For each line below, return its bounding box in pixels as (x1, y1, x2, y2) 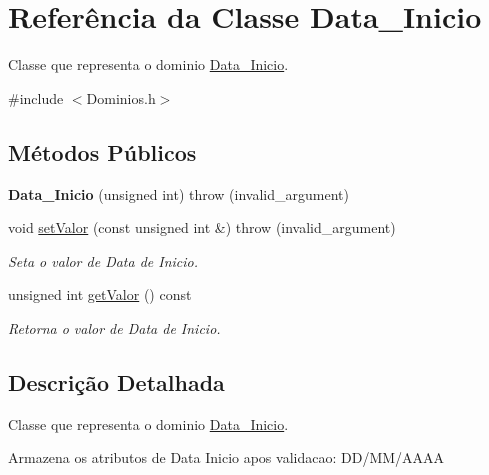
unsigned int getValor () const (8, 284, 192, 305)
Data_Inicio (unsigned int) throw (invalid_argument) (8, 183, 349, 204)
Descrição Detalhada (8, 366, 225, 397)
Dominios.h (86, 87, 156, 108)
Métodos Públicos (8, 136, 197, 167)
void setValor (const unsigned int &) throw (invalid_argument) (8, 217, 396, 238)
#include (8, 87, 64, 108)
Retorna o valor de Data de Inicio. (8, 317, 221, 338)
